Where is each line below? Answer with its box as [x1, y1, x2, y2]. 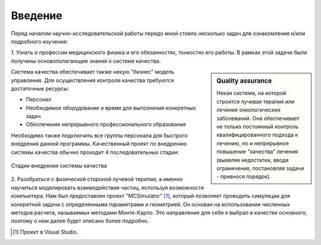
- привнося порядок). [216, 173, 272, 180]
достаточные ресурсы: [11, 85, 70, 92]
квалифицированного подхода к [216, 131, 298, 138]
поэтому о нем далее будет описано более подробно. [11, 218, 149, 225]
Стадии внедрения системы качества [11, 162, 107, 169]
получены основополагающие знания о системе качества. [11, 57, 161, 64]
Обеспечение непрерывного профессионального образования [26, 121, 187, 128]
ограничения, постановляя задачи [216, 165, 304, 172]
